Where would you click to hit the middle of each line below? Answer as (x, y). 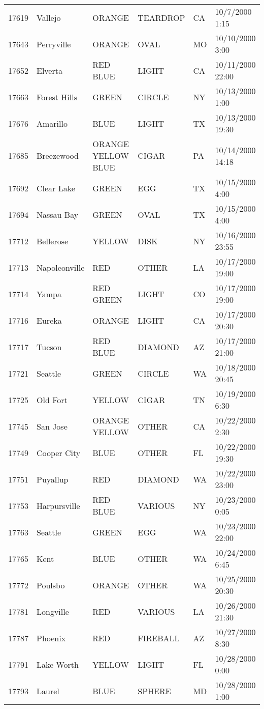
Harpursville (58, 505)
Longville (53, 611)
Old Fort (52, 400)
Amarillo (52, 123)
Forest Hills (57, 97)
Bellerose (53, 241)
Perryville (54, 44)
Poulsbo (51, 585)
